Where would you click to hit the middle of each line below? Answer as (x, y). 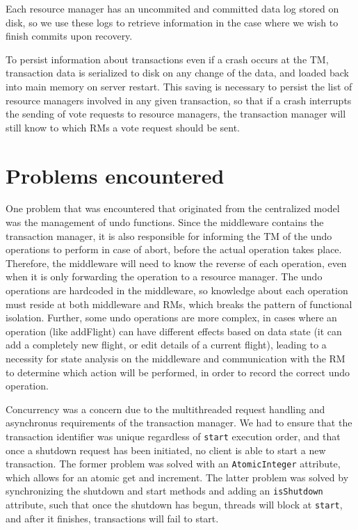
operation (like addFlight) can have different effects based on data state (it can (174, 331)
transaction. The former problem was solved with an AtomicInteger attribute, (173, 464)
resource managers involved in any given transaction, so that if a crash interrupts (179, 100)
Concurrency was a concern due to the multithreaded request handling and (165, 409)
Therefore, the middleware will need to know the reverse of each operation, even (176, 263)
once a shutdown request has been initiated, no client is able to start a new (166, 450)
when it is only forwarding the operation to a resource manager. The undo (164, 276)
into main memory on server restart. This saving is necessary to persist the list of (179, 86)
